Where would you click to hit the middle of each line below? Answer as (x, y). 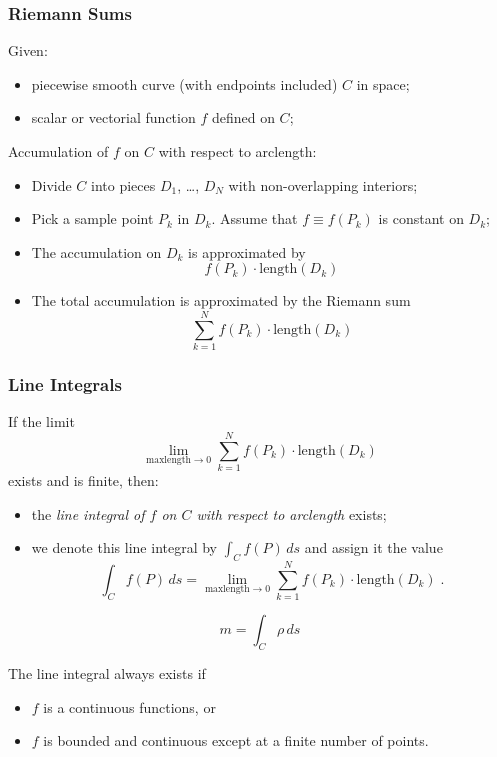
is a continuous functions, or (129, 706)
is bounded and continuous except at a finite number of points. (236, 740)
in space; (383, 83)
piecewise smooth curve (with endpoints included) (184, 83)
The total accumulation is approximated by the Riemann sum (221, 300)
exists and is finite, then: (83, 480)
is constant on (421, 218)
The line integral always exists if (107, 672)
